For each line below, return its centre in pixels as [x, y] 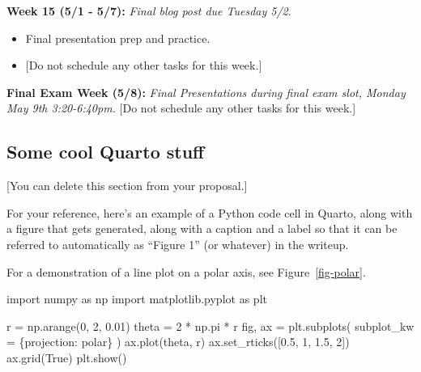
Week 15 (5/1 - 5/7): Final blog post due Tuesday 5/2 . [149, 11]
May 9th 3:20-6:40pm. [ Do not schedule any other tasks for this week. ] [181, 108]
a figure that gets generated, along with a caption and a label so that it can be [202, 228]
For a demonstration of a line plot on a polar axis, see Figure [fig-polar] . [186, 271]
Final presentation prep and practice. [118, 38]
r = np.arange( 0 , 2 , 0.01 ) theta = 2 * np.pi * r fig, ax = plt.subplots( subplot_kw [210, 325]
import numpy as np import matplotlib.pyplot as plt [137, 299]
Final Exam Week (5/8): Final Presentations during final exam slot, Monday [206, 92]
